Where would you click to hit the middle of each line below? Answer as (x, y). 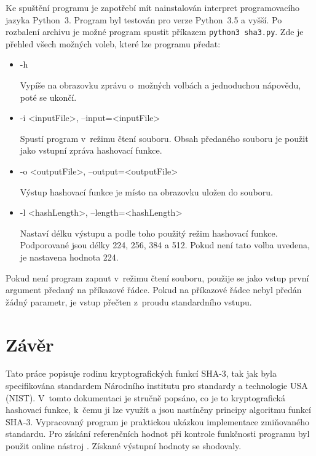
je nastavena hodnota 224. (69, 257)
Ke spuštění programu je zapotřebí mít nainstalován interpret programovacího (153, 7)
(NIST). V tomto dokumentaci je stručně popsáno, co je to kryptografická (145, 397)
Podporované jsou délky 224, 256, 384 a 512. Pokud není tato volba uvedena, (165, 245)
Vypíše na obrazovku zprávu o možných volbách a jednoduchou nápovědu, (160, 85)
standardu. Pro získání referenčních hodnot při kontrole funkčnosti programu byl (158, 434)
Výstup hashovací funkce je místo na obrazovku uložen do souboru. (146, 191)
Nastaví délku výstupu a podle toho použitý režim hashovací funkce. (149, 233)
